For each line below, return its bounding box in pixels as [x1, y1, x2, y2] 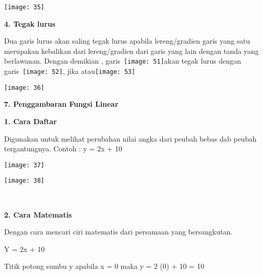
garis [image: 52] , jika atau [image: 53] [4, 66, 136, 76]
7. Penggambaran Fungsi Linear [4, 99, 119, 109]
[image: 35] [4, 4, 45, 11]
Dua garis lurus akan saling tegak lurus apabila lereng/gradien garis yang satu [4, 35, 250, 46]
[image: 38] [4, 177, 45, 185]
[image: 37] [4, 161, 45, 169]
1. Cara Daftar [4, 116, 57, 126]
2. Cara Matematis [4, 209, 72, 220]
